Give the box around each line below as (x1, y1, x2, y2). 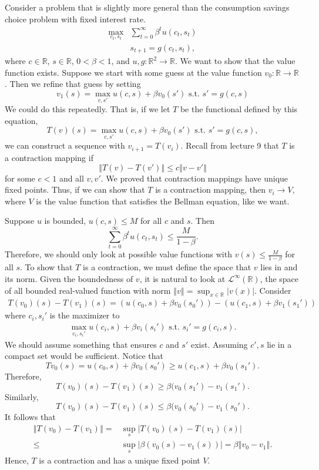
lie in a (267, 338, 292, 350)
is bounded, (44, 214, 86, 227)
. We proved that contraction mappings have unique (100, 172, 288, 184)
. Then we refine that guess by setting (5, 78, 141, 90)
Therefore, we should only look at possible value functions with (5, 248, 232, 260)
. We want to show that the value (174, 55, 296, 67)
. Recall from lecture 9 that (180, 139, 279, 152)
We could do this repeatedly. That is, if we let (5, 103, 170, 115)
